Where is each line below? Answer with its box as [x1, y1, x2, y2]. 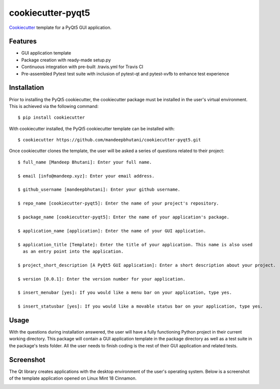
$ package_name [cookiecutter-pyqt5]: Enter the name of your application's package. [18, 214, 230, 220]
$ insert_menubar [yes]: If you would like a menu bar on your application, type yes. [18, 290, 232, 295]
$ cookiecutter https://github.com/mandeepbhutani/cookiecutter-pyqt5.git [18, 137, 201, 143]
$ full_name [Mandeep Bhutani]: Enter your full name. [18, 159, 152, 165]
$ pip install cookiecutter [18, 115, 85, 120]
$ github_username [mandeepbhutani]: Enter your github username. [18, 187, 181, 192]
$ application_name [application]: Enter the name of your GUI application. [18, 228, 207, 233]
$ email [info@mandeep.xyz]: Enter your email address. [18, 173, 155, 179]
